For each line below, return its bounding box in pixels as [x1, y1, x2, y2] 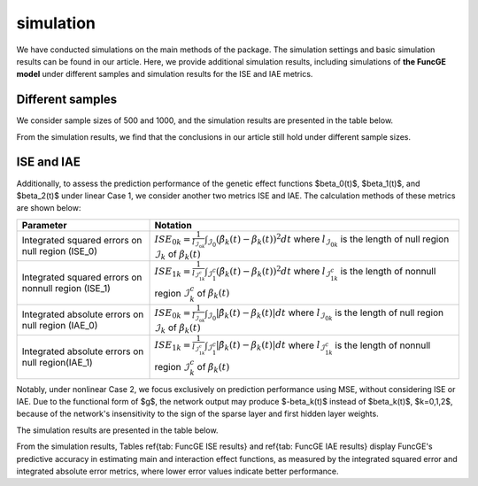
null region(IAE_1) [21, 356, 93, 368]
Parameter [21, 219, 67, 231]
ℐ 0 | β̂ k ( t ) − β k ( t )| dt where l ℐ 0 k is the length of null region [206, 306, 444, 322]
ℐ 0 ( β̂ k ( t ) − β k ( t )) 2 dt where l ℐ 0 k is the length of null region [206, 231, 450, 248]
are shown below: [16, 203, 81, 213]
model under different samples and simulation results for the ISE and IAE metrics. [16, 69, 313, 80]
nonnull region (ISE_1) [21, 282, 111, 295]
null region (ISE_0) [21, 245, 97, 258]
